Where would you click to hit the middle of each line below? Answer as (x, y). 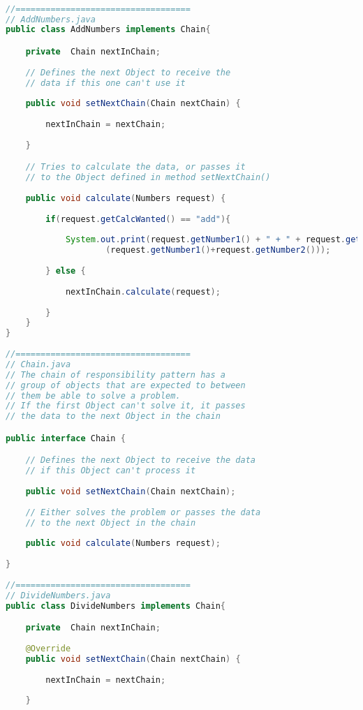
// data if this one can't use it (105, 83)
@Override (48, 648)
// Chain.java (38, 364)
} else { (66, 271)
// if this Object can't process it (111, 471)
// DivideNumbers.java (58, 595)
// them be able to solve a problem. (93, 395)
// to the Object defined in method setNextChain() (148, 178)
